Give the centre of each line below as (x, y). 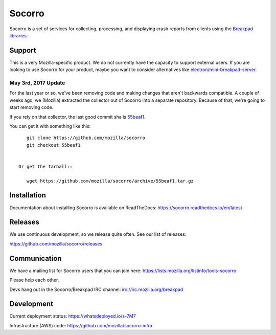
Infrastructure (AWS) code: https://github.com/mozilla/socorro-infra (81, 325)
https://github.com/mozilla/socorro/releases (56, 243)
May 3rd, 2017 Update (37, 83)
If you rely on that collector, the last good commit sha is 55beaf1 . (77, 117)
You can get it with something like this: (50, 126)
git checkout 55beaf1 (53, 145)
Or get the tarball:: (45, 166)
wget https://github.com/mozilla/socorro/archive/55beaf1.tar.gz (110, 181)
